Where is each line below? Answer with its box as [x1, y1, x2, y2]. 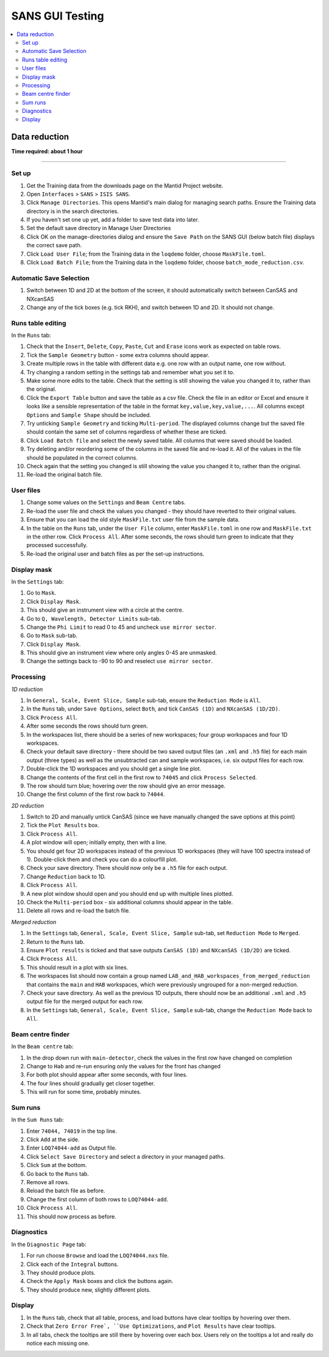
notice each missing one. [26, 1340, 90, 1347]
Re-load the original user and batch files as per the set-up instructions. [26, 550, 205, 557]
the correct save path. [26, 242, 82, 249]
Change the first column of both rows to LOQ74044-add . [26, 1195, 169, 1203]
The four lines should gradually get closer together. [26, 1079, 155, 1087]
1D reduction [11, 686, 43, 693]
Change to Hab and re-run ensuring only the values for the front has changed [26, 1062, 221, 1069]
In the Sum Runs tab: [11, 1116, 64, 1123]
